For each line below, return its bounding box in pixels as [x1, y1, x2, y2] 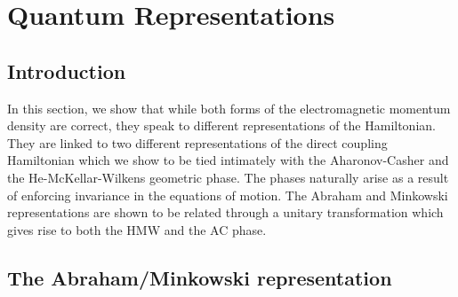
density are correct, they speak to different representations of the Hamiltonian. [7, 116, 436, 135]
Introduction [7, 57, 126, 84]
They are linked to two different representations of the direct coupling [7, 133, 388, 152]
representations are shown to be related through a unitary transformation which [7, 203, 444, 222]
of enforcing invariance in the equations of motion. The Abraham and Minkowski [7, 185, 448, 204]
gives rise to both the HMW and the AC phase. [7, 220, 267, 238]
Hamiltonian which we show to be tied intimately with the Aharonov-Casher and [7, 151, 449, 169]
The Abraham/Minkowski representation [7, 263, 392, 291]
